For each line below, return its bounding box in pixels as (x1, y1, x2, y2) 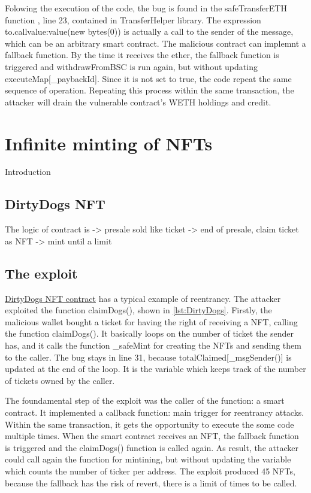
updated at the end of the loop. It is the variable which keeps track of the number (5, 362, 306, 375)
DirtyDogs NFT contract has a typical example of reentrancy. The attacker (5, 292, 281, 304)
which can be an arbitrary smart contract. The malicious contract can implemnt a (5, 37, 306, 49)
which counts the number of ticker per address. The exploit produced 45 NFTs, (5, 464, 295, 477)
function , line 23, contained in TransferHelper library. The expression (5, 13, 261, 26)
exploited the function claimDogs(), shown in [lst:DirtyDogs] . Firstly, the (5, 304, 272, 316)
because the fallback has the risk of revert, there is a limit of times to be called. (5, 476, 297, 489)
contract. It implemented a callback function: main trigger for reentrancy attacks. (5, 406, 304, 418)
